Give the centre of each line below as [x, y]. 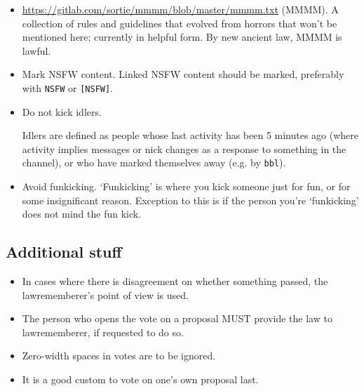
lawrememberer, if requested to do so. [103, 332]
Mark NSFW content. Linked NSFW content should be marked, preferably [183, 74]
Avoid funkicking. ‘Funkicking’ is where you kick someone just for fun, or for [186, 186]
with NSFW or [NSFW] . [68, 87]
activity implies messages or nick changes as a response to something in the [184, 148]
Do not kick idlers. [62, 111]
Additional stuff [64, 252]
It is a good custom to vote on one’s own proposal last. [140, 379]
